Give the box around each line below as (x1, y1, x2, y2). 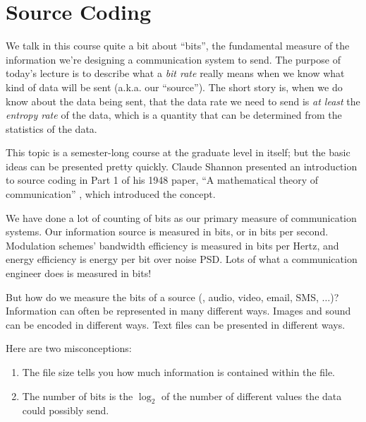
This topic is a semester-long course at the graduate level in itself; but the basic (6, 145, 350, 160)
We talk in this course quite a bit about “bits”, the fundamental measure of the (6, 38, 350, 53)
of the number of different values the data (161, 388, 342, 403)
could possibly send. (22, 403, 109, 418)
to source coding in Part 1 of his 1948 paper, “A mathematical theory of (6, 172, 319, 187)
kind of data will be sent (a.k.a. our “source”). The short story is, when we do (6, 79, 343, 94)
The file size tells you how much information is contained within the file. (22, 365, 335, 379)
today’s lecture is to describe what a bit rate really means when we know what (6, 66, 345, 81)
